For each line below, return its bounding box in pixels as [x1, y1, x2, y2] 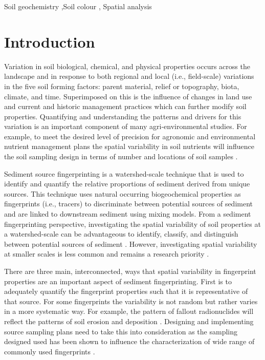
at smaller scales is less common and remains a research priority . [4, 248, 209, 259]
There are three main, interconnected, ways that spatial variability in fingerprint [4, 266, 256, 276]
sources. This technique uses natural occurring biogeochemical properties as [4, 188, 241, 199]
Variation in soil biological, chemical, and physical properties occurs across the [4, 60, 250, 71]
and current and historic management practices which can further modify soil [4, 101, 247, 112]
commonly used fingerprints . [4, 346, 95, 356]
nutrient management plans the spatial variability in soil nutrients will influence [4, 141, 254, 152]
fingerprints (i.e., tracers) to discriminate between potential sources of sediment [4, 198, 253, 209]
